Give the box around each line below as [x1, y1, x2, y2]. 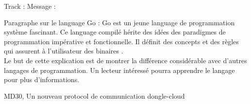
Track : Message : [4, 1, 56, 11]
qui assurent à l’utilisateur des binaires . [4, 46, 123, 56]
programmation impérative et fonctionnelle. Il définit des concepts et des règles [4, 36, 239, 46]
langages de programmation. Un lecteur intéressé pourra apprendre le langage [4, 65, 235, 75]
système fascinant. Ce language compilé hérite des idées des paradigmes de [4, 27, 226, 37]
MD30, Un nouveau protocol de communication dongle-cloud [4, 90, 185, 101]
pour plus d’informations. [4, 74, 80, 85]
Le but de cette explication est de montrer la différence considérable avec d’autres [4, 55, 247, 65]
